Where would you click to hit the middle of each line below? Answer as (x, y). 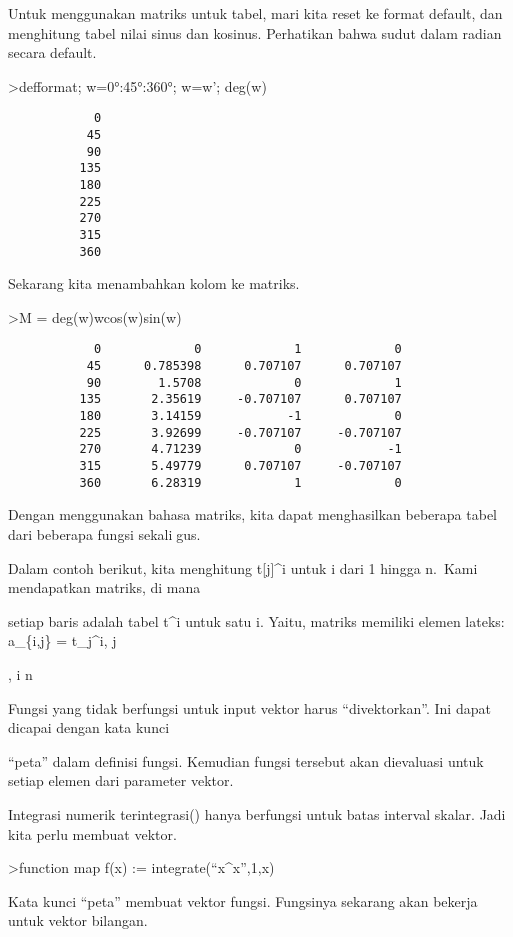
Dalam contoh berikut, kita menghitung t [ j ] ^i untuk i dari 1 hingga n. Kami (243, 567)
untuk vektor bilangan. (78, 920)
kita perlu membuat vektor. (92, 833)
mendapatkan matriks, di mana (104, 587)
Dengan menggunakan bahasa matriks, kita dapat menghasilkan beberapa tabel (253, 514)
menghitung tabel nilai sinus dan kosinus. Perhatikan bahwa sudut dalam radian (255, 32)
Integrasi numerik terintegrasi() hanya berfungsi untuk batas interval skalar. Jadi (257, 813)
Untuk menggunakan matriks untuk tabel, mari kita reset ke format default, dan (255, 13)
